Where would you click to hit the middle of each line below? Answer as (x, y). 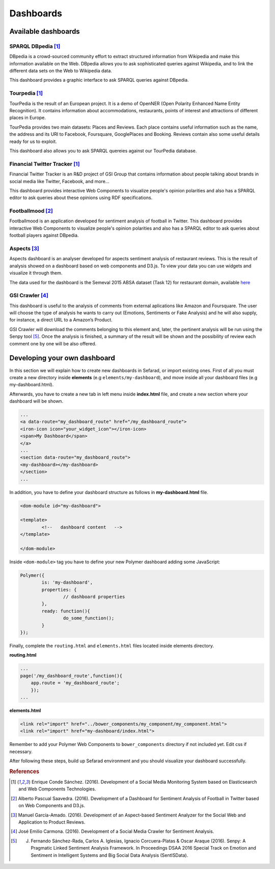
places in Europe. (28, 118)
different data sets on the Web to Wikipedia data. (61, 71)
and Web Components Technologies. (57, 789)
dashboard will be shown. (36, 401)
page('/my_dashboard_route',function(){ (71, 676)
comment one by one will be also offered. (53, 343)
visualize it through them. (36, 273)
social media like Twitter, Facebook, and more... (59, 181)
